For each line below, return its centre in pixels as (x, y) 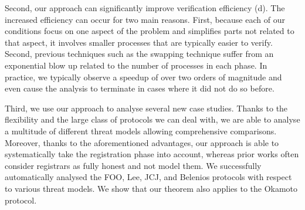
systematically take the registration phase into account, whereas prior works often (152, 154)
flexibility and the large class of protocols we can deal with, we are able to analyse (152, 119)
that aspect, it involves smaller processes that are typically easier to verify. (139, 42)
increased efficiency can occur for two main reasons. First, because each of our (145, 19)
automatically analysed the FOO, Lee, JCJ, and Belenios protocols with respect (148, 177)
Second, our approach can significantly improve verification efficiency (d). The (145, 8)
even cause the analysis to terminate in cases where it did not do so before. (140, 88)
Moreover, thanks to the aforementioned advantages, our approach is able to (142, 142)
